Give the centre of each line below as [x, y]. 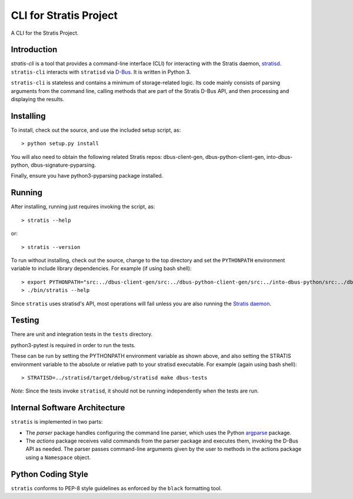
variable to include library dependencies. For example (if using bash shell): [101, 268]
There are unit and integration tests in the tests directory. [82, 334]
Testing [25, 320]
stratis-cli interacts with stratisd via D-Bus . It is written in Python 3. [101, 72]
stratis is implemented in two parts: [57, 422]
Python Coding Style [49, 474]
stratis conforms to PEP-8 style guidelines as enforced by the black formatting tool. [116, 488]
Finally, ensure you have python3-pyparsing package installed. [87, 176]
